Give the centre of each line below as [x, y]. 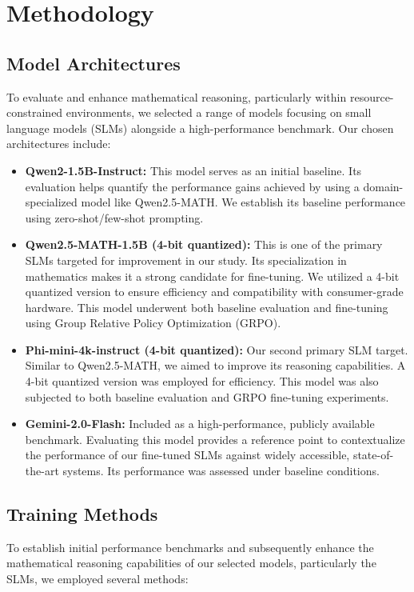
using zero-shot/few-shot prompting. [114, 217]
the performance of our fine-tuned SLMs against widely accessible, [187, 455]
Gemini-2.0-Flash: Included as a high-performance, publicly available [200, 424]
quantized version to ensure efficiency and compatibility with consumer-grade [214, 292]
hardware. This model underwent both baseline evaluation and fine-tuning [207, 307]
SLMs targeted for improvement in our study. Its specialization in [186, 260]
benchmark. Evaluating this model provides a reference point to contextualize [215, 439]
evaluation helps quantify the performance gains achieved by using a [192, 186]
